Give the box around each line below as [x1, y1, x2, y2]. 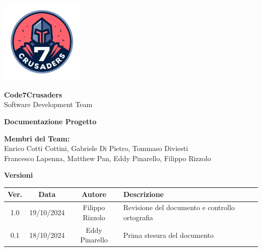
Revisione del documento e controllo [123, 202, 235, 213]
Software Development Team [4, 99, 93, 110]
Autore [81, 189, 106, 199]
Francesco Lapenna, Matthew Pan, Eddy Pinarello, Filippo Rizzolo [4, 153, 211, 163]
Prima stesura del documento [123, 229, 214, 240]
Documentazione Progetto [4, 116, 97, 126]
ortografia [123, 212, 153, 222]
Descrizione [123, 189, 164, 199]
